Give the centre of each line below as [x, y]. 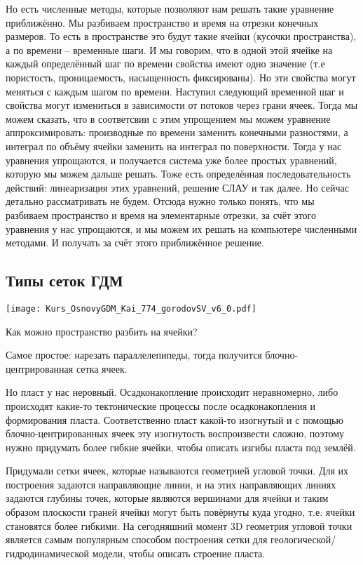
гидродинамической [48, 553]
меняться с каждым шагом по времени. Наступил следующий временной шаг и [175, 91]
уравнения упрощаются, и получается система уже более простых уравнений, [171, 160]
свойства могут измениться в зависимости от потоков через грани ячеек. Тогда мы [182, 105]
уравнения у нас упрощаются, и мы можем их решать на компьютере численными [181, 228]
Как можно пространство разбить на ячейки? [102, 331]
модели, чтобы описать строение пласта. [179, 553]
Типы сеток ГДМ [64, 280]
